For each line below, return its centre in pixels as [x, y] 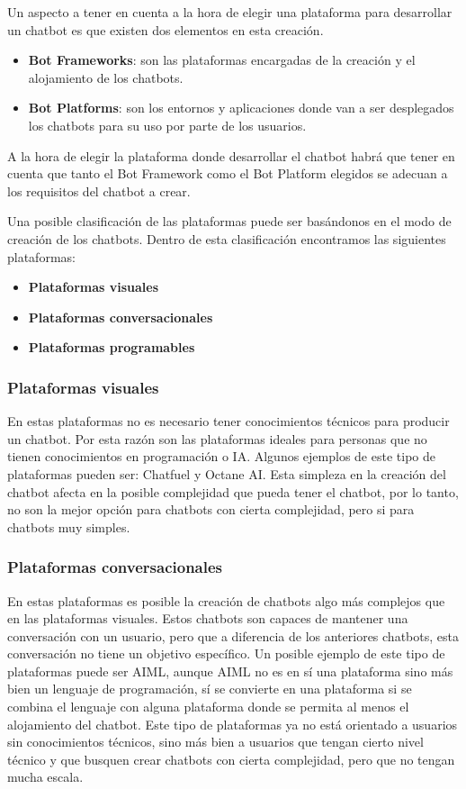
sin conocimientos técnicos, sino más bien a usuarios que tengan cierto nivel [215, 742]
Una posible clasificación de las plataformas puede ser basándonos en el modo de [229, 221]
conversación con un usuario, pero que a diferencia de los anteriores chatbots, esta [233, 635]
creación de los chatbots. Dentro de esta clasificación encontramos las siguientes [227, 238]
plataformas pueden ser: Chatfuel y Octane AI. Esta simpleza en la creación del [227, 473]
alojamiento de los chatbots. [106, 77]
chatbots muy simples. [69, 526]
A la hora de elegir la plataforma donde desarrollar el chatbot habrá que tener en [231, 155]
